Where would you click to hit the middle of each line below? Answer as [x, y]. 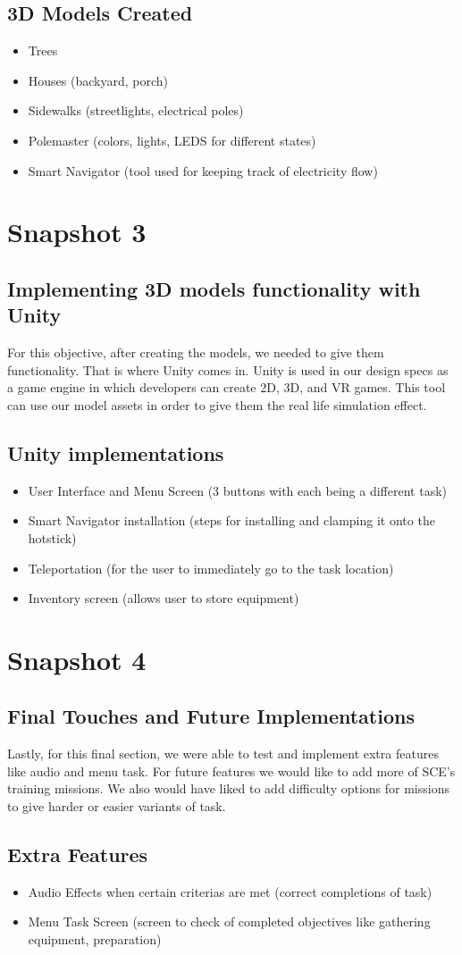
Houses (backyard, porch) [98, 80]
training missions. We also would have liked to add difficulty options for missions [228, 788]
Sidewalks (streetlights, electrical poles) [136, 110]
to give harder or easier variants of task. [117, 806]
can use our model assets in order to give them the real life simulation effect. [217, 404]
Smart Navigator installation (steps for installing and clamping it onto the [231, 520]
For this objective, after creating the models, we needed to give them [196, 352]
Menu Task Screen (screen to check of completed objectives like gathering [229, 921]
